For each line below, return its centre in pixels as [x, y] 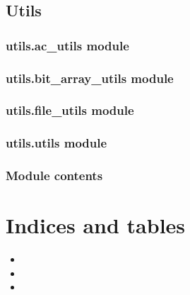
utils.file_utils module [70, 110]
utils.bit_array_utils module [90, 78]
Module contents [54, 176]
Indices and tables [96, 225]
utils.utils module [57, 143]
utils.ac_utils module [67, 45]
